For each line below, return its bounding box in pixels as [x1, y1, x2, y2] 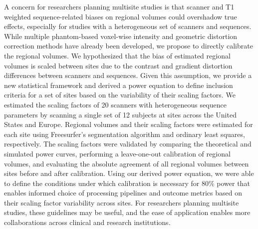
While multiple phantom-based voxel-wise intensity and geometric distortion [4, 30, 238, 41]
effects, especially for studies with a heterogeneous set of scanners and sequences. [4, 21, 252, 31]
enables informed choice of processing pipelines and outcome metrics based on [4, 187, 242, 198]
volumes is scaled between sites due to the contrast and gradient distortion [4, 60, 233, 70]
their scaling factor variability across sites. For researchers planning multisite [4, 197, 239, 207]
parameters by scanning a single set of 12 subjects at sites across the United [4, 109, 237, 119]
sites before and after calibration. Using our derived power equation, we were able [4, 168, 254, 178]
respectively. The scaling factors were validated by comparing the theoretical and [4, 138, 252, 149]
